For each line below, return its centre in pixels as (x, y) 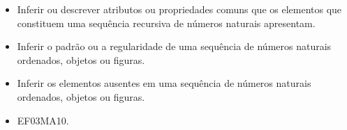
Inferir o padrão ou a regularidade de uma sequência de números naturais (174, 46)
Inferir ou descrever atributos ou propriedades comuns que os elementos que (179, 9)
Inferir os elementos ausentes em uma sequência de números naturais (164, 83)
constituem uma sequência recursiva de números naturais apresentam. (166, 23)
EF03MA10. (43, 120)
